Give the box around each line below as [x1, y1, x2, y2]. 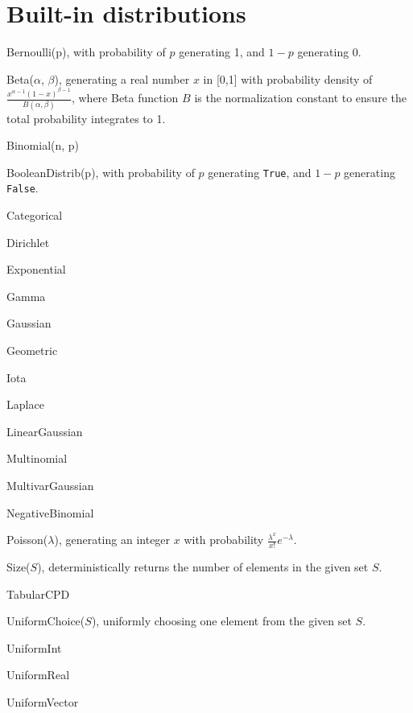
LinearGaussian [6, 422, 83, 439]
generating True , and [208, 163, 312, 180]
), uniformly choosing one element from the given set [91, 612, 352, 629]
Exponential [6, 261, 66, 278]
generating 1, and [179, 43, 265, 60]
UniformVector [6, 693, 79, 710]
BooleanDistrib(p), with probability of [6, 163, 195, 180]
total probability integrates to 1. [6, 109, 166, 126]
